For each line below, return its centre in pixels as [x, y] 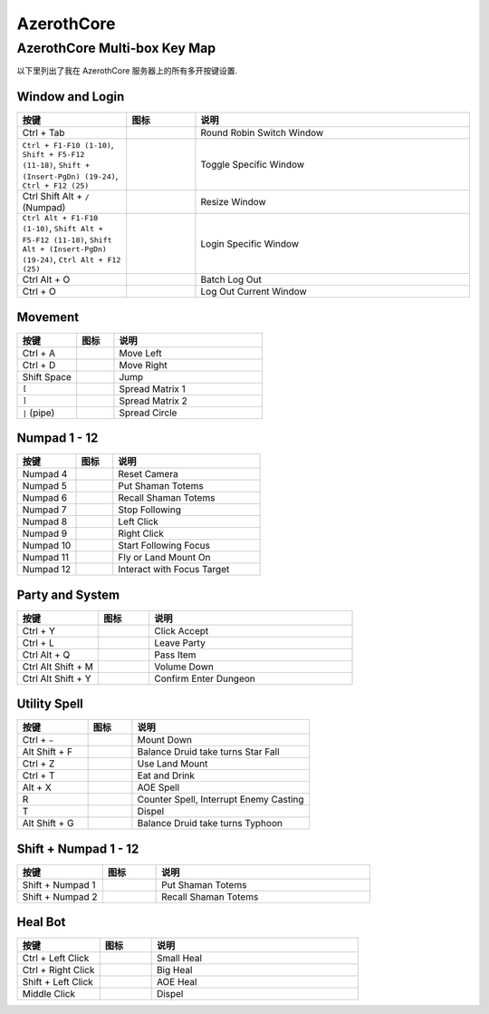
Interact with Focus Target [174, 570]
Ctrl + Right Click [58, 970]
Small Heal [179, 959]
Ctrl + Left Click [56, 959]
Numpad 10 [47, 546]
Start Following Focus [164, 546]
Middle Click [49, 994]
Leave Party [180, 642]
